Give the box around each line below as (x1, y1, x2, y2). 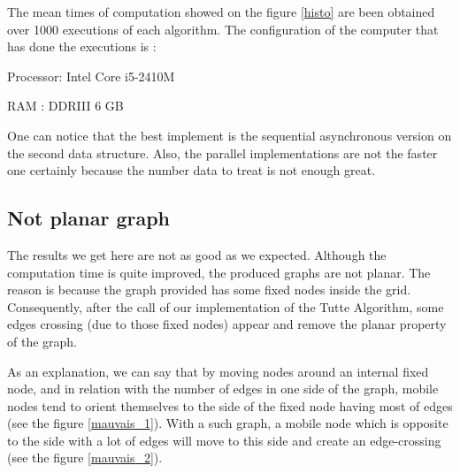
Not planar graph (7, 204, 171, 232)
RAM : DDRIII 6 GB (7, 96, 124, 115)
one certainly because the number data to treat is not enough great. (7, 161, 376, 179)
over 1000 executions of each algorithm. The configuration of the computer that (7, 19, 439, 38)
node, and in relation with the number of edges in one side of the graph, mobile (7, 379, 439, 398)
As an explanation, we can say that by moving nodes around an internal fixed (7, 362, 429, 380)
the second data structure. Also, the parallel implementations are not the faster (7, 143, 438, 162)
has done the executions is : (7, 37, 157, 56)
